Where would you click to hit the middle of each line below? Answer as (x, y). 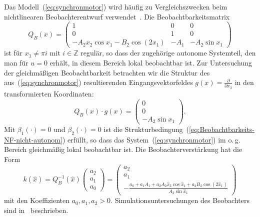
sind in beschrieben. (36, 210)
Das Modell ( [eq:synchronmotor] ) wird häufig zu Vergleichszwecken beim (116, 6)
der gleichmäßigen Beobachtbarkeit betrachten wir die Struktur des (107, 72)
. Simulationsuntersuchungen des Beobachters (180, 200)
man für (16, 62)
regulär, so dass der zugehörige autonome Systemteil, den (168, 53)
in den (244, 82)
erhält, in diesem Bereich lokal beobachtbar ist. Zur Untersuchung (151, 62)
